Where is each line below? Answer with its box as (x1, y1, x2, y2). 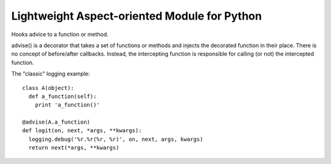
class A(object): (22, 84, 74, 91)
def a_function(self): (28, 92, 97, 100)
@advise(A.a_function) (22, 119, 91, 125)
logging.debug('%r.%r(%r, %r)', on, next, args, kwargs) (28, 135, 204, 143)
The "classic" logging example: (11, 70, 90, 78)
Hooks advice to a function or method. (11, 31, 108, 38)
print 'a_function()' (34, 102, 101, 108)
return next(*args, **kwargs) (28, 144, 120, 151)
